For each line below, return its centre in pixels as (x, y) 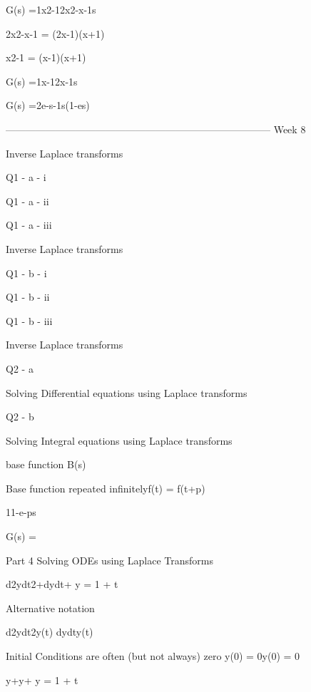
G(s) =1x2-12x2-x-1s (51, 9)
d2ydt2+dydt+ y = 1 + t (62, 584)
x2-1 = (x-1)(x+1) (46, 57)
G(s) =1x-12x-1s (42, 81)
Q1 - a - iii (29, 225)
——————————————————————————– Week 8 (156, 129)
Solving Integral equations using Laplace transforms (119, 440)
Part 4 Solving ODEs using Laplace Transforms (109, 560)
